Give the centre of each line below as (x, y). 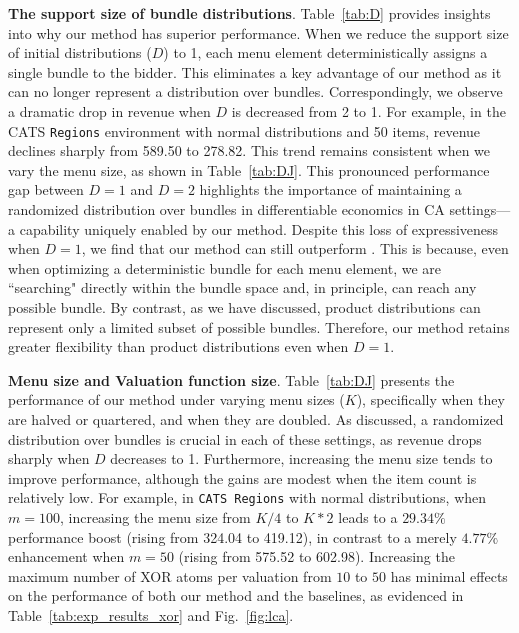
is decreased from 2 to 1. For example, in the (368, 110)
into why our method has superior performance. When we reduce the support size (258, 32)
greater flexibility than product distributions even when (178, 346)
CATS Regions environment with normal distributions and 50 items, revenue (244, 130)
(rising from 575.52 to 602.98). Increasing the (316, 556)
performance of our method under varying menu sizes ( (176, 399)
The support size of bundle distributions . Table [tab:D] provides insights (249, 13)
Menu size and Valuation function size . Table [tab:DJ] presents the (231, 379)
